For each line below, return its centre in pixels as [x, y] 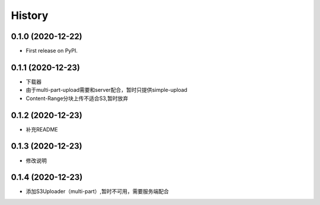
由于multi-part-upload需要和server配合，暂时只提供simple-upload [107, 90]
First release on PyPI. [52, 51]
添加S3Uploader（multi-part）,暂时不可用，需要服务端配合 [97, 191]
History [30, 15]
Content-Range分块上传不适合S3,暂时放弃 [77, 98]
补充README [42, 129]
